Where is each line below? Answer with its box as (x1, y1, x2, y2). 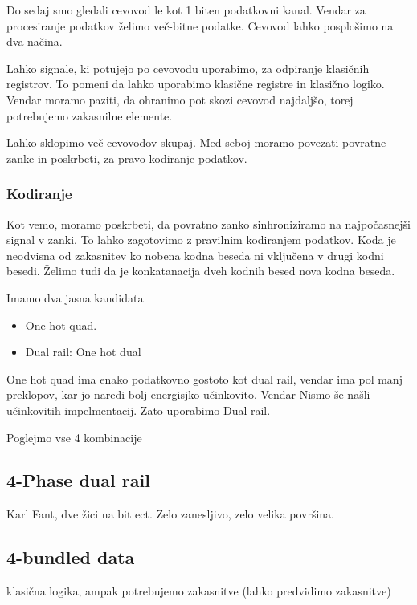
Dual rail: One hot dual (25, 343, 141, 360)
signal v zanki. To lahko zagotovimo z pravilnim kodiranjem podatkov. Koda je (6, 231, 396, 248)
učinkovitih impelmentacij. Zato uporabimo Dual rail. (6, 401, 271, 418)
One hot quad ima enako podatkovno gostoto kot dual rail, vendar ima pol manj (6, 370, 403, 387)
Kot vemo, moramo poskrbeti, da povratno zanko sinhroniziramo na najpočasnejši (6, 215, 411, 232)
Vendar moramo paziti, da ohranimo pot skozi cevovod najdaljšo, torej (6, 91, 354, 108)
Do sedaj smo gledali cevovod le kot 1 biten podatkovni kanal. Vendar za (6, 2, 366, 18)
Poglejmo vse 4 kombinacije (6, 428, 142, 445)
